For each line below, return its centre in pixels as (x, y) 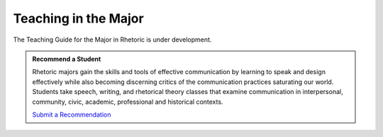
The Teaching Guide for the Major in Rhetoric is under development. (112, 40)
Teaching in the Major (79, 18)
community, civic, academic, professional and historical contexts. (128, 102)
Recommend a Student (67, 59)
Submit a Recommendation (72, 114)
